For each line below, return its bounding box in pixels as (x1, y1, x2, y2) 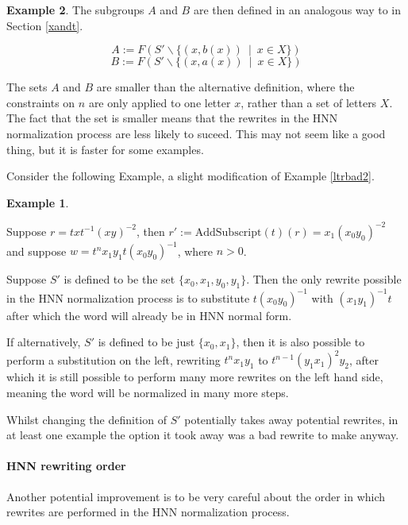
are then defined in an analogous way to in (193, 2, 401, 17)
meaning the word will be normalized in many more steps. (6, 384, 289, 400)
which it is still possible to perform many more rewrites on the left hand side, (6, 369, 383, 385)
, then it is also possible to (236, 334, 365, 350)
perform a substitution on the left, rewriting (6, 351, 221, 368)
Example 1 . (6, 194, 69, 210)
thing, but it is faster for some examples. (6, 141, 204, 157)
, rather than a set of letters (241, 94, 377, 110)
